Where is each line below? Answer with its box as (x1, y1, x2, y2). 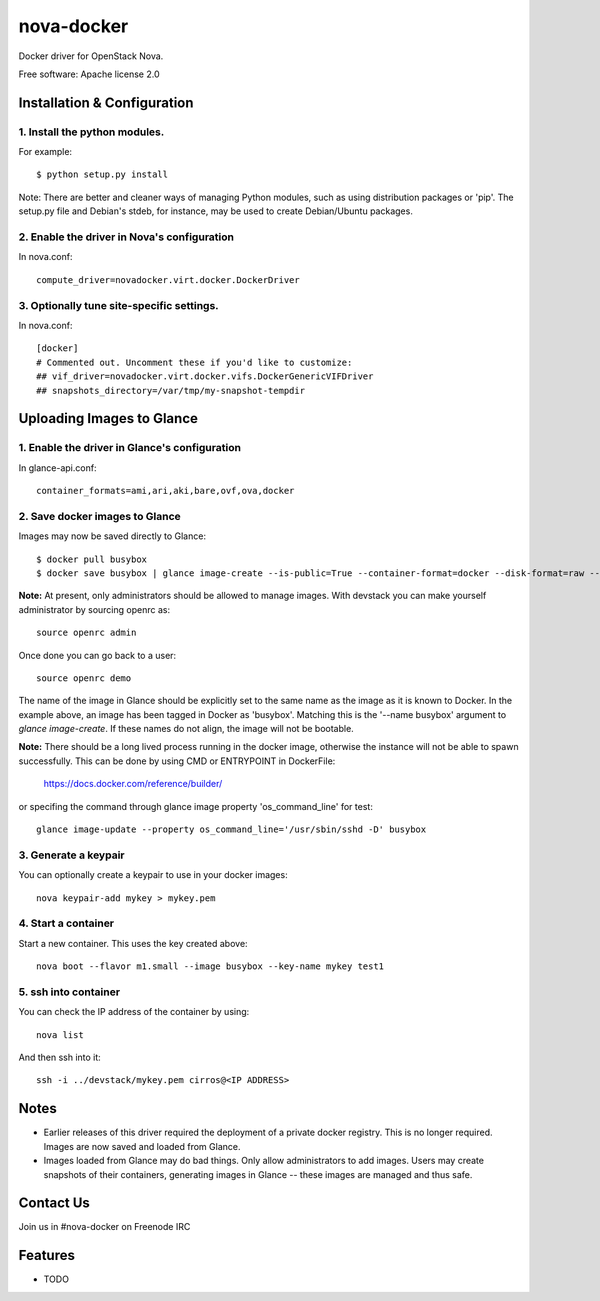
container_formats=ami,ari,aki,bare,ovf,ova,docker (36, 485, 295, 497)
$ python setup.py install (36, 169, 169, 180)
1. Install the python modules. (18, 125, 165, 139)
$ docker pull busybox (36, 553, 148, 565)
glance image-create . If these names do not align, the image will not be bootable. (18, 723, 354, 735)
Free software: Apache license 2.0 (18, 68, 160, 80)
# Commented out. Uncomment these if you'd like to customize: (36, 356, 353, 368)
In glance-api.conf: (18, 461, 97, 474)
